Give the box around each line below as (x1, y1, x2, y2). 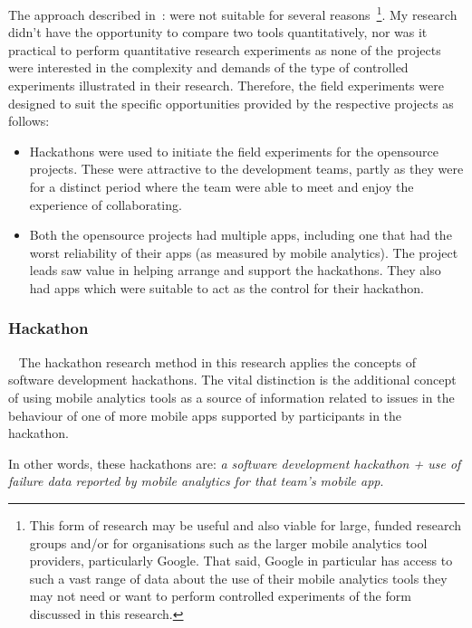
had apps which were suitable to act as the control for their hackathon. (29, 278, 424, 297)
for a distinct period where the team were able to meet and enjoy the (29, 177, 414, 195)
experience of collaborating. (29, 195, 182, 214)
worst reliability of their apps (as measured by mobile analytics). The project (29, 243, 458, 262)
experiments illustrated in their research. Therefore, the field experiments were (8, 76, 444, 95)
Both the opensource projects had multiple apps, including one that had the (29, 225, 452, 244)
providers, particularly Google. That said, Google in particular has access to (29, 551, 453, 570)
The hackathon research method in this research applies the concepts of (18, 352, 417, 371)
